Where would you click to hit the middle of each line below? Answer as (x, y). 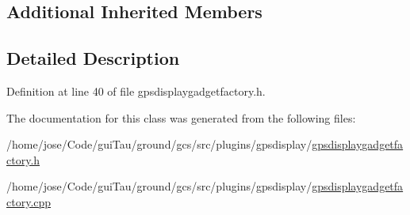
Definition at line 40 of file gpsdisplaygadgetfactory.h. (136, 91)
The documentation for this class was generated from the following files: (181, 117)
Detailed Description (93, 58)
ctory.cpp (29, 201)
